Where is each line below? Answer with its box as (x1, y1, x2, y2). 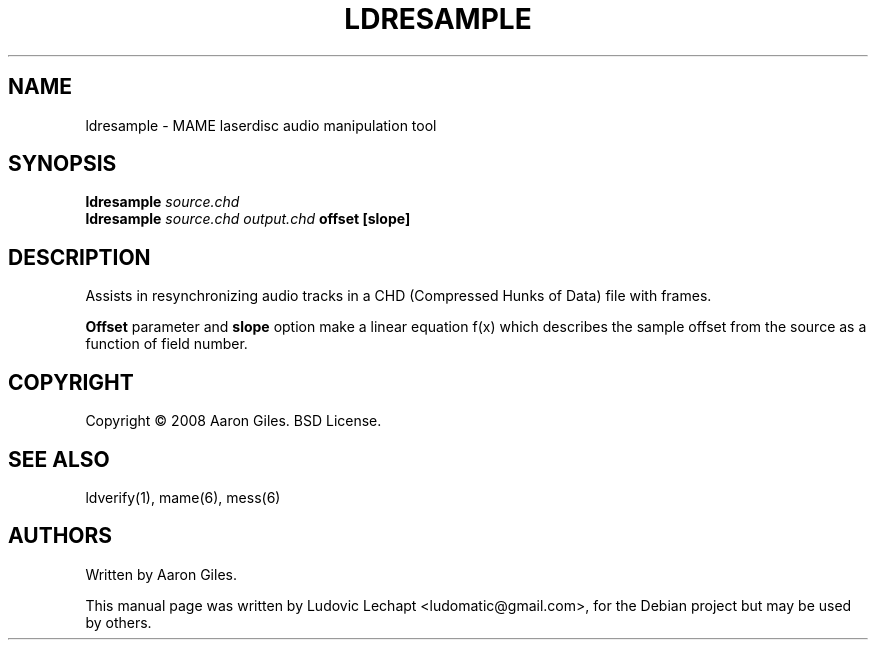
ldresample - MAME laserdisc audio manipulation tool (85, 116, 437, 134)
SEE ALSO (8, 446, 110, 472)
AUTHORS (8, 523, 113, 549)
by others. (85, 613, 152, 631)
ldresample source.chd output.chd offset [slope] (85, 210, 411, 228)
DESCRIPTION (8, 244, 151, 270)
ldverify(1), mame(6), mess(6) (85, 488, 281, 506)
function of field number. (85, 335, 248, 353)
